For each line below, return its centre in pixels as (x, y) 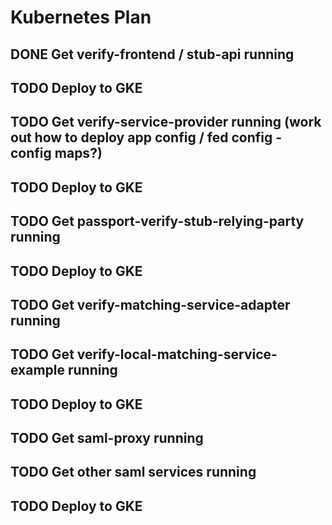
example (38, 370)
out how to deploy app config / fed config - (146, 137)
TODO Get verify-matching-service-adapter (150, 304)
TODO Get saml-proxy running (107, 438)
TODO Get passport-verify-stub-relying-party (157, 221)
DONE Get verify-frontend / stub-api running (152, 54)
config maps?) (56, 153)
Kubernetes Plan (81, 17)
